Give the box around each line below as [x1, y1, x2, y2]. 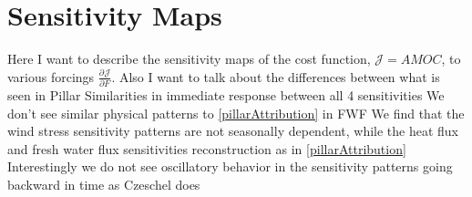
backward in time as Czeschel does [7, 175, 200, 193]
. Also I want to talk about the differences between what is [111, 67, 440, 86]
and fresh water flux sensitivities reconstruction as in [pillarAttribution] [7, 139, 406, 158]
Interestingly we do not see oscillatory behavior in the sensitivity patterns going [7, 157, 453, 176]
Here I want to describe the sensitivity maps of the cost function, [7, 49, 371, 68]
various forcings [7, 67, 95, 86]
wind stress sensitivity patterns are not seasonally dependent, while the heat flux [7, 121, 459, 140]
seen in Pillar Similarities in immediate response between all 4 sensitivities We [7, 86, 445, 105]
